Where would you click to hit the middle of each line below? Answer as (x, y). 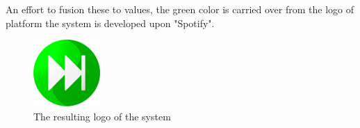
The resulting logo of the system (102, 116)
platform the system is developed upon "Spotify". (110, 23)
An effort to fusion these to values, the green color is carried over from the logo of (180, 9)
